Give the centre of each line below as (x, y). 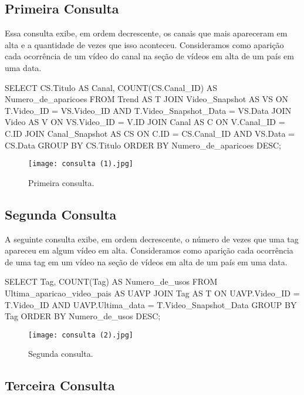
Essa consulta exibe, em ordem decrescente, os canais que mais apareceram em (146, 33)
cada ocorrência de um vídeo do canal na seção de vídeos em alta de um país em (149, 56)
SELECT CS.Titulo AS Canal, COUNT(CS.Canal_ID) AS (111, 87)
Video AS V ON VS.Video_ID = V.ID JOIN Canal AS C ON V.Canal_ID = (145, 122)
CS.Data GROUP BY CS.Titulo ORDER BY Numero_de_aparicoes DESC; (143, 145)
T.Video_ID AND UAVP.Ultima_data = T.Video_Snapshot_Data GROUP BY (151, 304)
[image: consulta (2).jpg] (81, 335)
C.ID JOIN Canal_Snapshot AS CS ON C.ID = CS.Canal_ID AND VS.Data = (150, 133)
